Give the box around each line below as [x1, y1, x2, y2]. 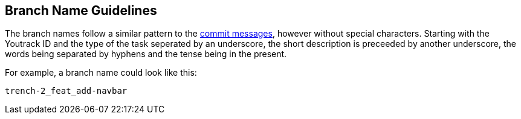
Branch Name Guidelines [5, 3, 157, 18]
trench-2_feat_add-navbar [5, 86, 128, 96]
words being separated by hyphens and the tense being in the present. [5, 49, 287, 59]
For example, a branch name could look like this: [5, 67, 197, 78]
